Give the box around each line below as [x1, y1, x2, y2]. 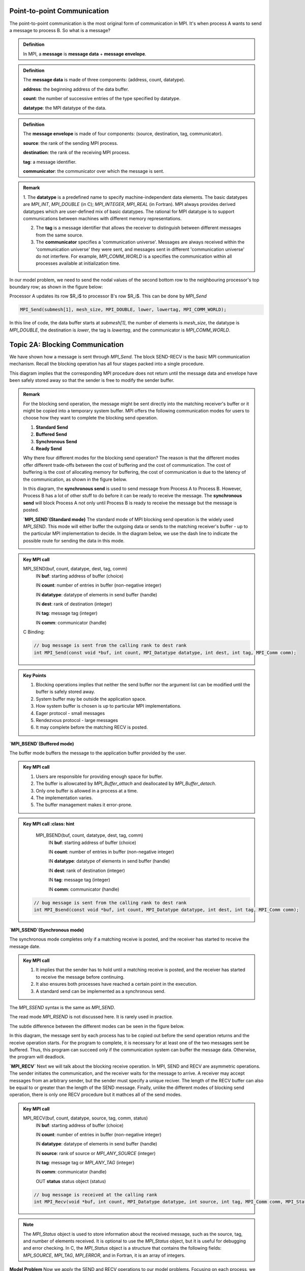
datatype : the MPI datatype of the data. [23, 105, 107, 111]
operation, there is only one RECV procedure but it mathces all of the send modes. [9, 1092, 182, 1098]
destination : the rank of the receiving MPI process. [23, 149, 131, 156]
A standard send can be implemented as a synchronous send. [36, 988, 166, 994]
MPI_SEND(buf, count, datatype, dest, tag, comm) [23, 566, 128, 572]
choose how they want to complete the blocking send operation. [23, 415, 158, 421]
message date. [9, 943, 41, 949]
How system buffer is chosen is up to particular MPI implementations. [36, 703, 181, 709]
